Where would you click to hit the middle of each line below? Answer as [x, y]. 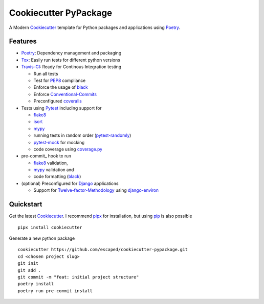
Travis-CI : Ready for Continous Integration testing [71, 67]
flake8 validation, [51, 163]
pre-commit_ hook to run [46, 156]
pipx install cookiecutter [50, 227]
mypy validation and [54, 170]
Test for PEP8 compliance [59, 80]
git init [28, 263]
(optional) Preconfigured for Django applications [70, 183]
